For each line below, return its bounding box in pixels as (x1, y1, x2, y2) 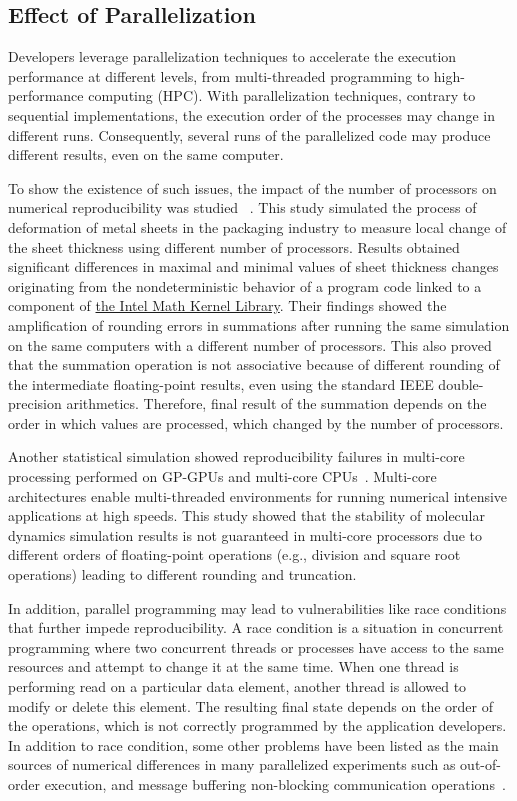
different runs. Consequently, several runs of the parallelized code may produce (8, 124, 491, 145)
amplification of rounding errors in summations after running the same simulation (8, 314, 510, 335)
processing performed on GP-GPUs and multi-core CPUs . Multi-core (8, 466, 437, 487)
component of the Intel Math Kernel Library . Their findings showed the (8, 295, 447, 316)
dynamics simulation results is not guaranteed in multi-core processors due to (8, 524, 483, 545)
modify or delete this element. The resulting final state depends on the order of (8, 695, 494, 716)
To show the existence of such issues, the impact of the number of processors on (8, 177, 497, 198)
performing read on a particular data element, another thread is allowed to (8, 676, 467, 697)
